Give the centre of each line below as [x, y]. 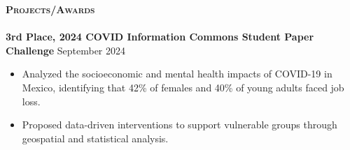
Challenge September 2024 [66, 50]
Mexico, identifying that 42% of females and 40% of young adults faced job [183, 87]
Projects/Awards [50, 9]
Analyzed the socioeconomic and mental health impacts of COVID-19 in [177, 74]
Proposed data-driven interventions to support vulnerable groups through [180, 125]
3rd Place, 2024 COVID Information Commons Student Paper [160, 37]
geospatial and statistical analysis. [95, 138]
